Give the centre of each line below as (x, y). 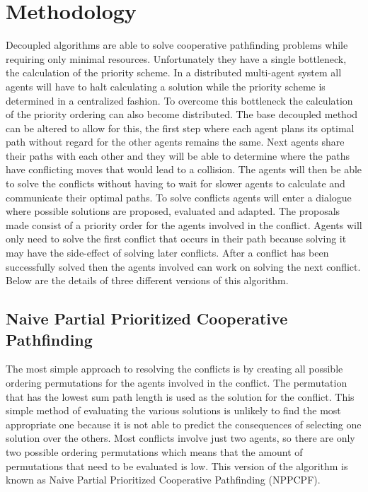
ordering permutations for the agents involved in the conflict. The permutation (177, 382)
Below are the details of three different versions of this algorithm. (147, 280)
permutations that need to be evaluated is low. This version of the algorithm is (177, 465)
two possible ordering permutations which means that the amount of (154, 451)
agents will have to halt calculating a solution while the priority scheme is (166, 86)
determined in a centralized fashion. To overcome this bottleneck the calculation (179, 100)
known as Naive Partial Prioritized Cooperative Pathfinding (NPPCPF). (163, 480)
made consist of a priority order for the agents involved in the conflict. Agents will (184, 224)
